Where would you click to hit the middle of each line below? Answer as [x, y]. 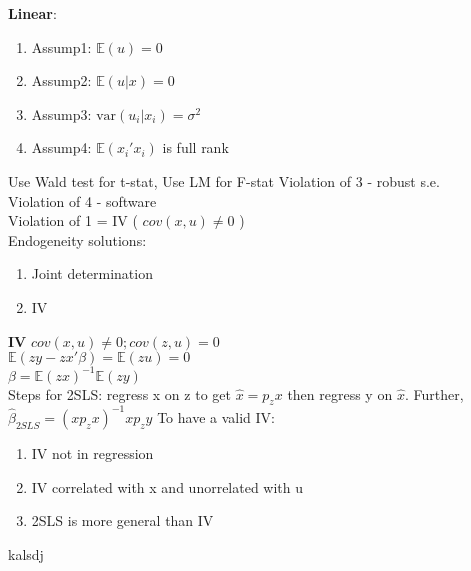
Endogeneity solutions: [77, 239]
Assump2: [61, 80]
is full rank [195, 147]
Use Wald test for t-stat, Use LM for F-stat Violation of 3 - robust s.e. [224, 180]
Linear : [32, 13]
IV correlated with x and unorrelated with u [167, 486]
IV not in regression [92, 452]
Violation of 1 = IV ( [73, 220]
